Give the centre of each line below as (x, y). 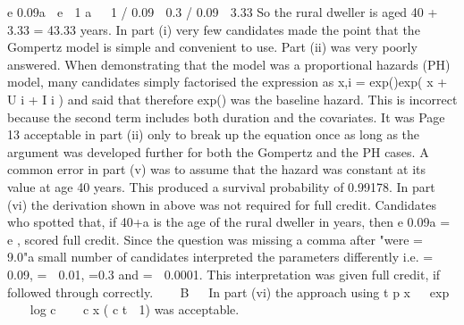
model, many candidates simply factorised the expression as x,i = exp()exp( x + (228, 82)
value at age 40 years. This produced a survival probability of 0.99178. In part (221, 186)
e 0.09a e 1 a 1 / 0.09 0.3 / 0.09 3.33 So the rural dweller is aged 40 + (223, 12)
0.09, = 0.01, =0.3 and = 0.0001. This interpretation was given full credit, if (224, 274)
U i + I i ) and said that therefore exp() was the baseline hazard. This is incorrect (232, 99)
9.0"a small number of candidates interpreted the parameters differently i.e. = (220, 257)
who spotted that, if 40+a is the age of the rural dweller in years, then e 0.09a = (229, 222)
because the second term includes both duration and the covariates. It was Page (226, 117)
